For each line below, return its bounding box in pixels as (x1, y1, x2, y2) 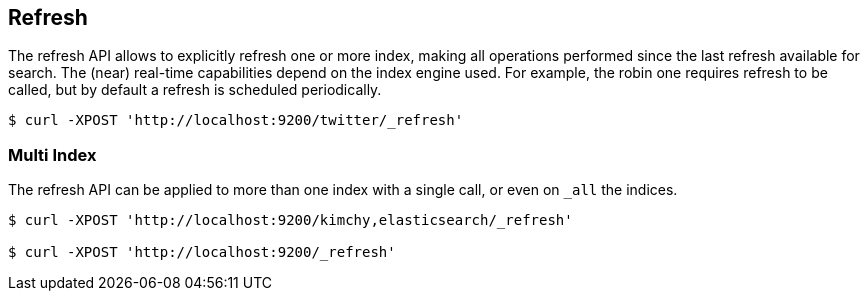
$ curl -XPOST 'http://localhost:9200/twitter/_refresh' (8, 112, 464, 129)
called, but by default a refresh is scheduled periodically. (8, 81, 382, 99)
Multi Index (8, 144, 97, 165)
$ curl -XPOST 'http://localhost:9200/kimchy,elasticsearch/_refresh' (8, 212, 573, 229)
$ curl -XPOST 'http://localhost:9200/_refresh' (8, 244, 396, 261)
